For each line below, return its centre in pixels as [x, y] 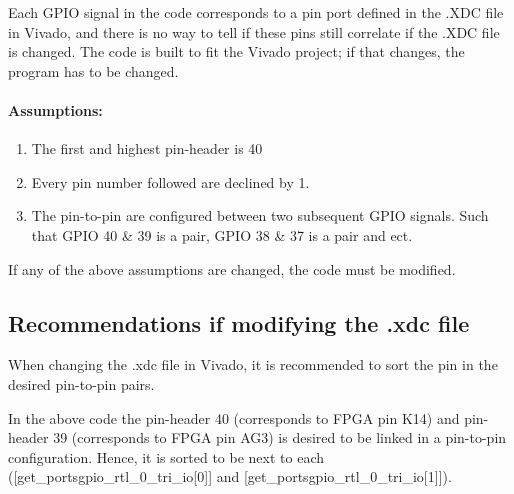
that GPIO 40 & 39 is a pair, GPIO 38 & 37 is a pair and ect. [222, 234]
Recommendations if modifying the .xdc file [239, 322]
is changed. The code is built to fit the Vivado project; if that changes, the [236, 51]
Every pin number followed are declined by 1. [170, 181]
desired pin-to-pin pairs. [81, 383]
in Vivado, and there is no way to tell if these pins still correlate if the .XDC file [254, 31]
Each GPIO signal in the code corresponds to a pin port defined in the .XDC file [256, 12]
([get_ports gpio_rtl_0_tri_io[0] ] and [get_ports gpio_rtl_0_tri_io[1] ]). [230, 476]
